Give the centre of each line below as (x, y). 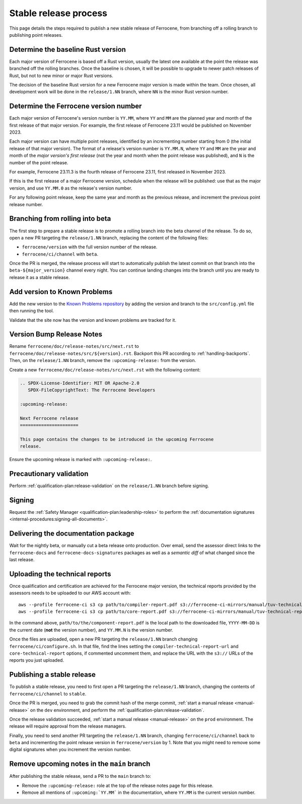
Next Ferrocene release (49, 418)
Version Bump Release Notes (56, 334)
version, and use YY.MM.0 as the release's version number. (71, 188)
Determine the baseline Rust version (67, 50)
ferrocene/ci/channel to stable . (48, 693)
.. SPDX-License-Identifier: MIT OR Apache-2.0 (80, 383)
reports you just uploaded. (37, 660)
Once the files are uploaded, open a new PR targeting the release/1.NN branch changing (103, 639)
